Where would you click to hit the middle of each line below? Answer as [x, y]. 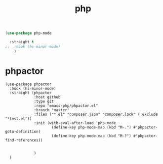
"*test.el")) [19, 119]
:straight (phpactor [31, 93]
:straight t [22, 42]
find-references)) [24, 140]
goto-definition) [23, 131]
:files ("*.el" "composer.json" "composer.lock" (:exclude [96, 114]
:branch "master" [52, 110]
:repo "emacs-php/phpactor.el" [66, 106]
